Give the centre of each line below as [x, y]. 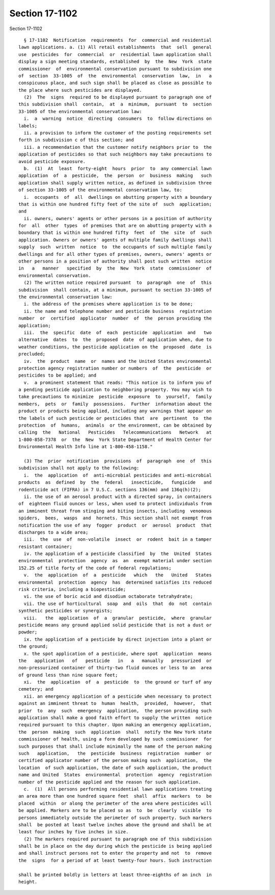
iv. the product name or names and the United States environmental [118, 361]
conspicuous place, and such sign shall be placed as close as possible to [115, 83]
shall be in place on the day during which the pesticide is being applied [115, 846]
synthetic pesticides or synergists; [66, 611]
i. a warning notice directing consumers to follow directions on [118, 119]
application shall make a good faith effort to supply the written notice [115, 718]
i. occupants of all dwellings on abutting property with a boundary [118, 197]
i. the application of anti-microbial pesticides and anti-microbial [118, 475]
